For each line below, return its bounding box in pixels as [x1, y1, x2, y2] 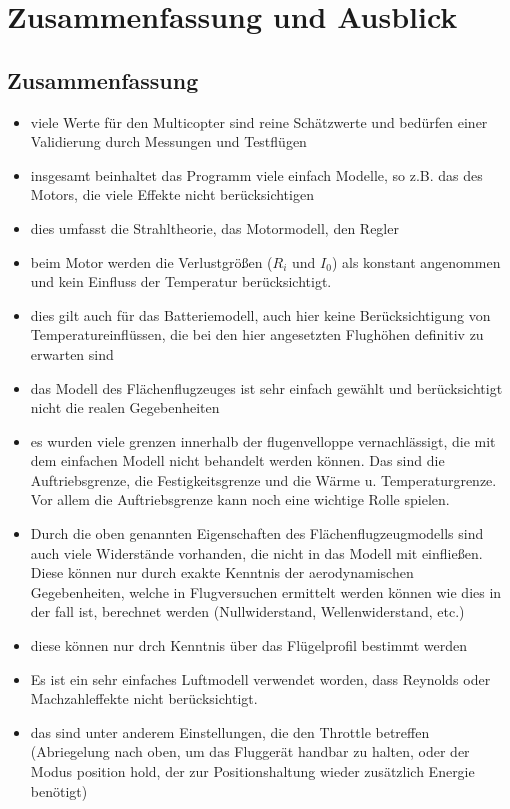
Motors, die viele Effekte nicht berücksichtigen [30, 184, 314, 205]
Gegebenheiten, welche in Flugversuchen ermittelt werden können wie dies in [30, 581, 502, 602]
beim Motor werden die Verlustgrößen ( [30, 251, 273, 272]
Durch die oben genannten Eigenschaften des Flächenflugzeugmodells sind [30, 523, 484, 544]
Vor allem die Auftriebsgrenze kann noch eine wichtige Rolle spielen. [30, 489, 450, 510]
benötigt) [30, 780, 88, 801]
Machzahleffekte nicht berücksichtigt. [30, 688, 258, 709]
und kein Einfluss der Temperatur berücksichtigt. [30, 271, 332, 292]
